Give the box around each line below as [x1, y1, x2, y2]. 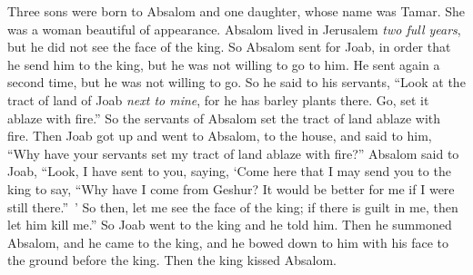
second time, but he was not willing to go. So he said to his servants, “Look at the [7, 73, 466, 92]
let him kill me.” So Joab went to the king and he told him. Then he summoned [7, 215, 452, 234]
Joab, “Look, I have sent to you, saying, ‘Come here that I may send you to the [7, 162, 451, 181]
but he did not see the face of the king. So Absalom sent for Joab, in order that [7, 37, 451, 56]
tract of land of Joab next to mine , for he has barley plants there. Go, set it [7, 90, 429, 109]
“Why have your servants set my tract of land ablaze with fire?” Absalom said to [7, 143, 459, 162]
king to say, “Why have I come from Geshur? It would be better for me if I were [7, 179, 455, 198]
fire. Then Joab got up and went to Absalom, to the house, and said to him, [7, 126, 432, 145]
